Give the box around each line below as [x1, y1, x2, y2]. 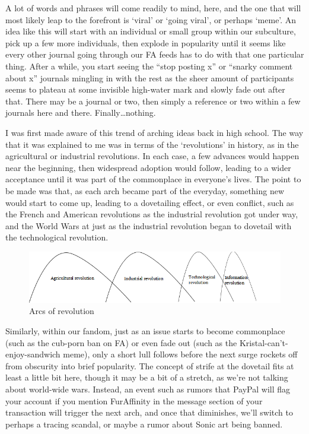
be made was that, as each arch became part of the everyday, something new [5, 184, 285, 197]
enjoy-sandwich [5, 348, 60, 360]
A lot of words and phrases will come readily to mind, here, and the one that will [5, 2, 301, 14]
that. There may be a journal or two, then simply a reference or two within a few [5, 94, 301, 107]
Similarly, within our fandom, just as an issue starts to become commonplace [5, 325, 285, 337]
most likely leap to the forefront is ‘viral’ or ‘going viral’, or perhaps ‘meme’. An [5, 13, 297, 26]
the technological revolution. [5, 231, 109, 243]
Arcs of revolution [29, 305, 94, 317]
